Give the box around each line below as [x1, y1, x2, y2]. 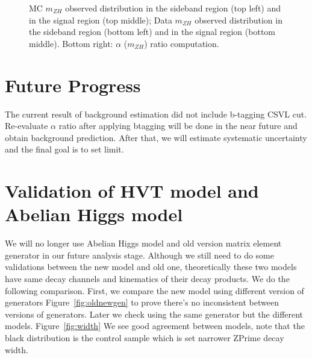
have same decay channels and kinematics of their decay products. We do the [5, 272, 290, 284]
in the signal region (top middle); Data [29, 13, 172, 26]
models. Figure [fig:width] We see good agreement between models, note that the [5, 319, 305, 332]
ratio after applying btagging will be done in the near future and [58, 119, 298, 132]
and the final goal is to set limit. [5, 143, 124, 155]
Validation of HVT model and [5, 178, 259, 203]
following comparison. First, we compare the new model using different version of [5, 284, 304, 297]
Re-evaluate [5, 119, 48, 132]
